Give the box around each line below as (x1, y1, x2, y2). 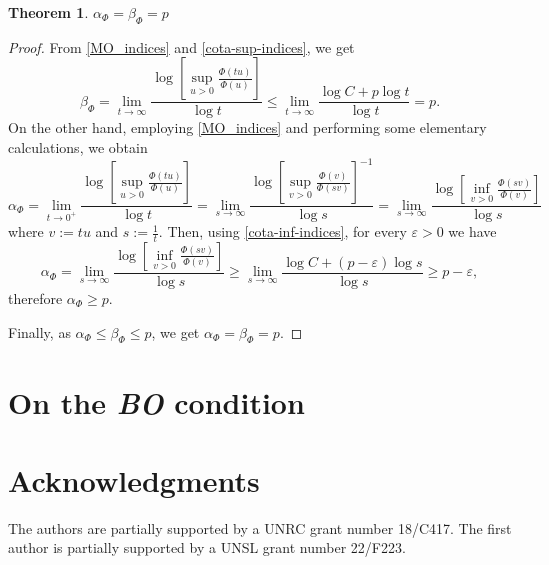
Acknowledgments (8, 459, 260, 500)
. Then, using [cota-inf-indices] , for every (158, 221, 407, 242)
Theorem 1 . (8, 2, 89, 22)
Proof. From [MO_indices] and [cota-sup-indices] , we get (8, 36, 355, 57)
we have (448, 221, 497, 242)
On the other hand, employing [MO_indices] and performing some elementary (8, 117, 487, 138)
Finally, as (8, 321, 71, 342)
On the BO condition (8, 381, 305, 423)
